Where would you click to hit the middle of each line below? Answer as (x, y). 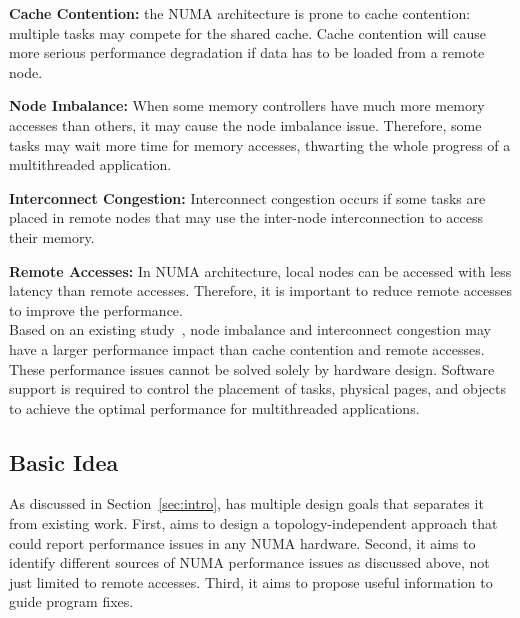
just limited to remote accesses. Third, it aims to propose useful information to (251, 581)
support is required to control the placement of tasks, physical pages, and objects (257, 388)
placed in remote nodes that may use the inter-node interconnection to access (246, 217)
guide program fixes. (71, 601)
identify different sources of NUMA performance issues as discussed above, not (249, 562)
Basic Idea (64, 461)
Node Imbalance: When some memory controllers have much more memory (247, 105)
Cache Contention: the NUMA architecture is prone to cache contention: (240, 13)
